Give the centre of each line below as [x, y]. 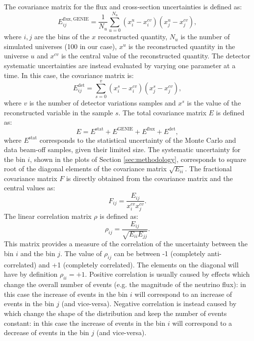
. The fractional [208, 169]
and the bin [38, 253]
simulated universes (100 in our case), [61, 46]
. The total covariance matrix [162, 112]
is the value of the [214, 103]
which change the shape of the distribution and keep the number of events [115, 313]
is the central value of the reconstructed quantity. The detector [156, 56]
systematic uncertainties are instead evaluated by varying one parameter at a [120, 65]
